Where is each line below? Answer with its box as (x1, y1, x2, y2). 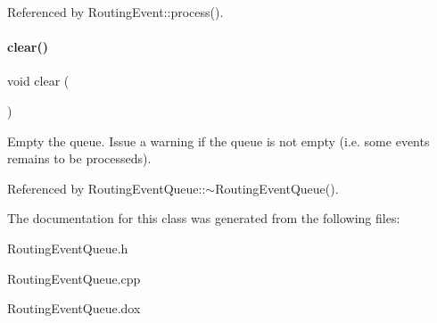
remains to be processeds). (7, 149, 152, 168)
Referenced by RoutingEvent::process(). (7, 3, 224, 21)
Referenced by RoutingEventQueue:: (7, 178, 206, 197)
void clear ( (7, 71, 70, 90)
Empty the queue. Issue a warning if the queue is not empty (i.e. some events (7, 131, 430, 150)
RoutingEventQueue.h (7, 238, 128, 257)
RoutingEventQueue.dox (7, 299, 141, 318)
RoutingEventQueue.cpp (7, 269, 141, 287)
